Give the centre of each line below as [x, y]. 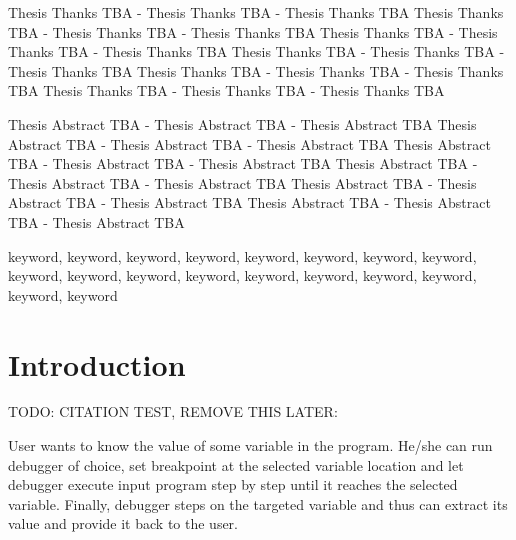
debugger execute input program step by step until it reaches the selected [233, 484]
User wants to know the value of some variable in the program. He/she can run [250, 445]
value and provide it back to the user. [123, 523]
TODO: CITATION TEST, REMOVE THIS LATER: [173, 411]
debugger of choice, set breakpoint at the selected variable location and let [236, 464]
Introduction [97, 363]
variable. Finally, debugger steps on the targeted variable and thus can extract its [258, 503]
